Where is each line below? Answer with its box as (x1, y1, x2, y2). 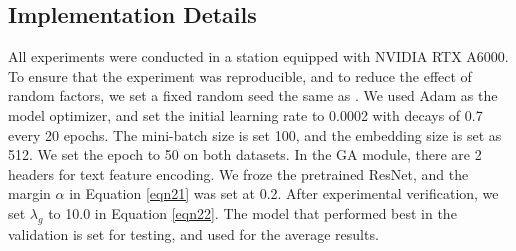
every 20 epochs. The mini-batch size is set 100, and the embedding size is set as (8, 124, 502, 145)
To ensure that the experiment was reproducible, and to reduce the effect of (8, 65, 472, 86)
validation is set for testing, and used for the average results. (8, 223, 379, 244)
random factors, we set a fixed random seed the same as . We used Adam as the (8, 85, 498, 106)
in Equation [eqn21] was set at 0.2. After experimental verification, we (69, 183, 499, 204)
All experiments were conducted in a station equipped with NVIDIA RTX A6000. (8, 46, 509, 67)
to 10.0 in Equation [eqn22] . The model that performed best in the (48, 202, 457, 223)
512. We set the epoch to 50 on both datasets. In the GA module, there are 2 (8, 144, 482, 165)
